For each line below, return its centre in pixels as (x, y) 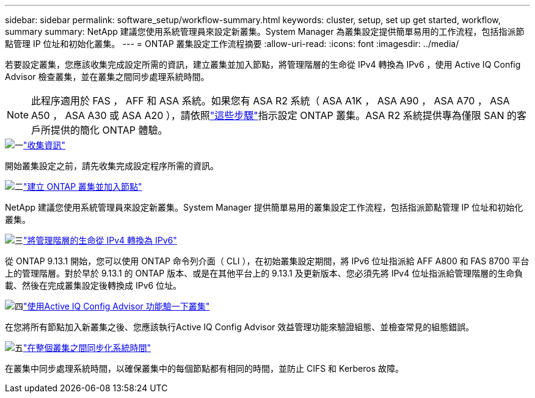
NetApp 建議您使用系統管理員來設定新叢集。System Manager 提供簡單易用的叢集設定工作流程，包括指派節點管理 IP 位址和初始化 (264, 207)
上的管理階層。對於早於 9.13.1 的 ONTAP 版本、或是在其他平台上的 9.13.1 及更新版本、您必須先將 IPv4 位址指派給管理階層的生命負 (264, 273)
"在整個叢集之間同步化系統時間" (87, 348)
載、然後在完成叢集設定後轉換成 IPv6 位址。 (93, 285)
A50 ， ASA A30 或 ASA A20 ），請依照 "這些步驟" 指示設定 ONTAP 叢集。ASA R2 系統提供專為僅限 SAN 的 (274, 115)
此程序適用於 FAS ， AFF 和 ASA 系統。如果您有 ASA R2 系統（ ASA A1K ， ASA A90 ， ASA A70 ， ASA (271, 101)
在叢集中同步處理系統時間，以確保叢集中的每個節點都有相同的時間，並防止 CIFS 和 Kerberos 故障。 (205, 368)
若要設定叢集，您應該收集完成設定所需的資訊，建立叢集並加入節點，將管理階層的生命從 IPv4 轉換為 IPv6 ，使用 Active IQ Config (263, 64)
